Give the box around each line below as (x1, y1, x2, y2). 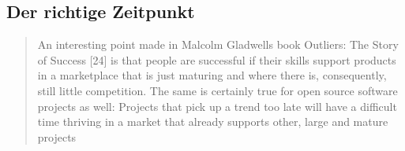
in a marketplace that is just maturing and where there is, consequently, (37, 67, 387, 83)
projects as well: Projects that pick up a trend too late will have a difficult (37, 98, 397, 114)
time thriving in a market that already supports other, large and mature (37, 113, 388, 130)
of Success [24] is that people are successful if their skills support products (37, 51, 396, 68)
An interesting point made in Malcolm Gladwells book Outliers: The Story (37, 36, 399, 53)
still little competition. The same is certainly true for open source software (37, 82, 398, 98)
